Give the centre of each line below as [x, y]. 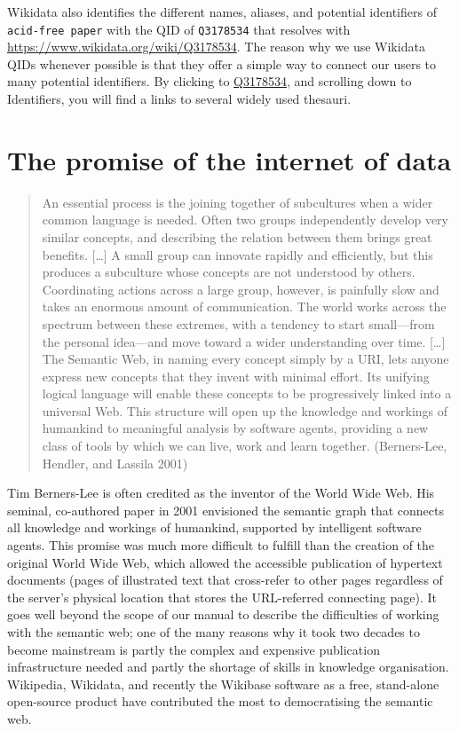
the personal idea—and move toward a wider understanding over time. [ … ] [244, 341]
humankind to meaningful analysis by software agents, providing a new [235, 428]
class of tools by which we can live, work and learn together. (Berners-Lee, [245, 446]
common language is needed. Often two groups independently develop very [245, 220]
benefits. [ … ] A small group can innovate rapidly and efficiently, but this [237, 254]
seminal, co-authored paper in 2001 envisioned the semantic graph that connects [226, 510]
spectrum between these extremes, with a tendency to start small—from [238, 323]
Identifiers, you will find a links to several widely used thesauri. [179, 99]
